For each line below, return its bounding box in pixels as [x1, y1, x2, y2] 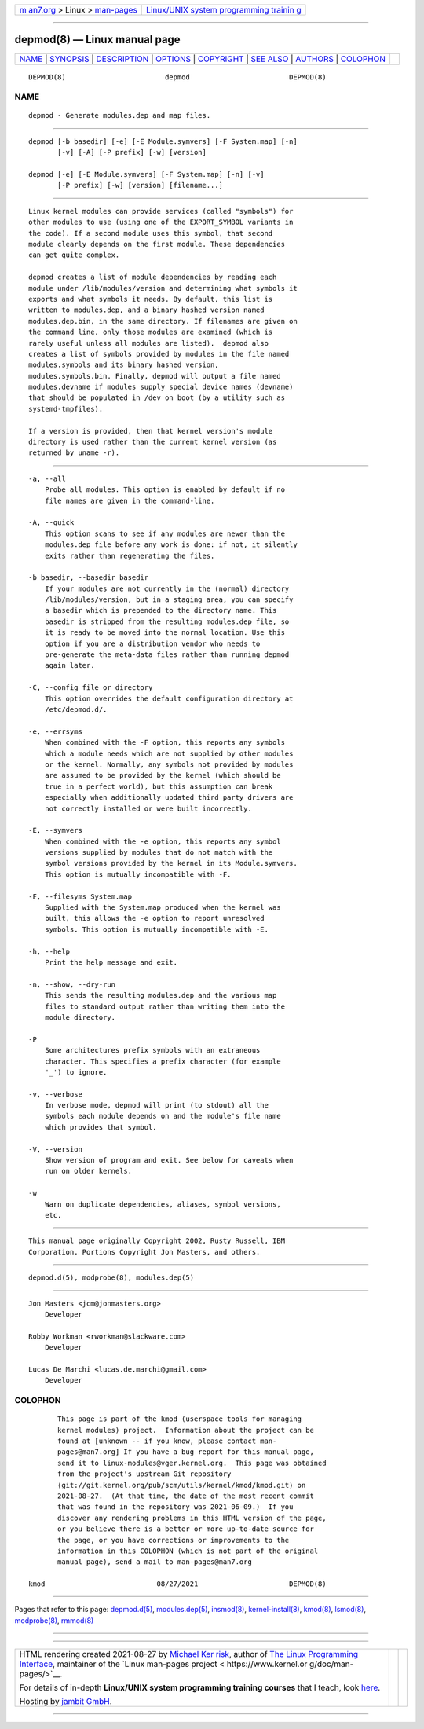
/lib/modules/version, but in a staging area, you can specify [44, 595, 294, 604]
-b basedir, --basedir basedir [28, 573, 149, 582]
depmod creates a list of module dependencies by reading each [28, 273, 277, 282]
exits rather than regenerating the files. [44, 551, 215, 560]
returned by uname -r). [28, 449, 120, 457]
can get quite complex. [28, 251, 120, 259]
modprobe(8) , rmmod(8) [14, 1615, 94, 1625]
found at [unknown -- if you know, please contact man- [57, 1437, 277, 1445]
